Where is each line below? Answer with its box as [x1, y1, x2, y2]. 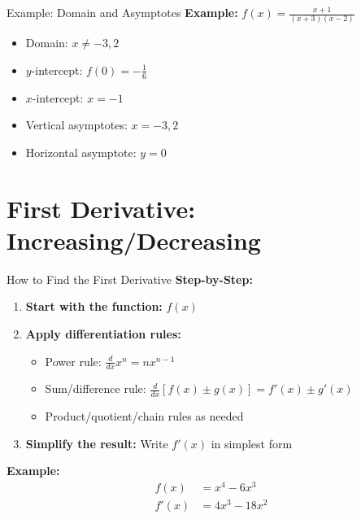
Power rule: [45, 352, 102, 369]
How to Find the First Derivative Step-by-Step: [7, 270, 253, 287]
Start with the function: [25, 298, 163, 315]
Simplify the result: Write [25, 434, 168, 451]
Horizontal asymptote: [25, 143, 137, 160]
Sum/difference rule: [45, 380, 146, 397]
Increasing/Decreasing [7, 223, 261, 256]
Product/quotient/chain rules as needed [45, 408, 244, 425]
